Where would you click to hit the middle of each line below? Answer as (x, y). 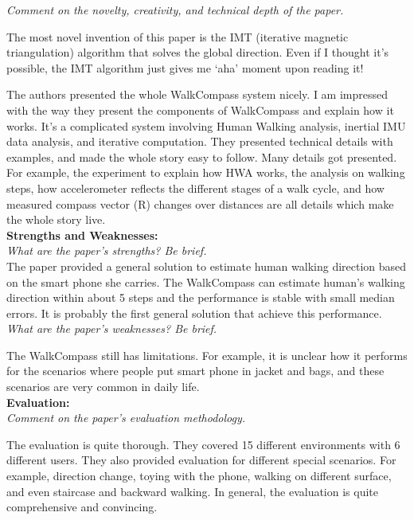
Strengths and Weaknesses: (82, 235)
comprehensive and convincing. (82, 507)
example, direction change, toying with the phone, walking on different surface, (199, 476)
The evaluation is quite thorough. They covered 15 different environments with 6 (203, 444)
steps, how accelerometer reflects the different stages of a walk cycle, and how (195, 188)
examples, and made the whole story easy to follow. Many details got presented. (202, 156)
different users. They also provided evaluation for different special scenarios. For (201, 460)
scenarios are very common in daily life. (103, 387)
